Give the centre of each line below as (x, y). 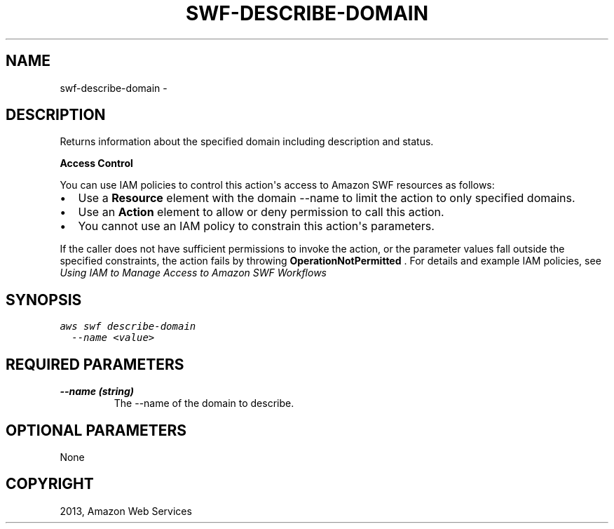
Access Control (96, 163)
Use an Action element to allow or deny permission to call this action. (261, 212)
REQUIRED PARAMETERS (95, 364)
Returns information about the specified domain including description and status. (247, 142)
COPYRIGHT (50, 484)
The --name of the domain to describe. (204, 403)
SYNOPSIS (44, 300)
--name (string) (97, 391)
